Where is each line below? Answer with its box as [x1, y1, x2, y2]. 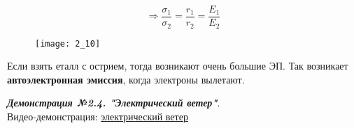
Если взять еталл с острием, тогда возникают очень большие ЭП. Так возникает [7, 58, 348, 73]
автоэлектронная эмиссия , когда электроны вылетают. [7, 72, 245, 86]
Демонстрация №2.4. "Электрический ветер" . [7, 95, 220, 110]
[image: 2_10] [35, 38, 101, 49]
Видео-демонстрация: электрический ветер [7, 109, 188, 123]
